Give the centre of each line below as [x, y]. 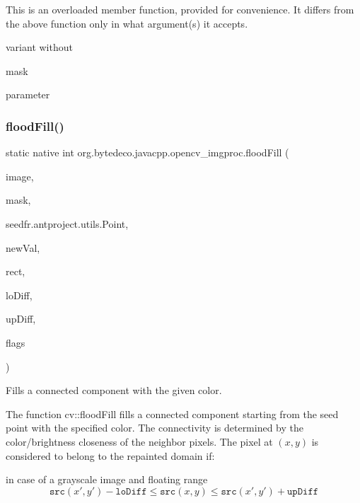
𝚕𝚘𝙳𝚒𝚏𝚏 [131, 491]
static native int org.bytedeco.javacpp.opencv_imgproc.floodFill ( [147, 152]
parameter [28, 94]
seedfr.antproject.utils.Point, [67, 223]
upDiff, [21, 319]
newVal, [23, 247]
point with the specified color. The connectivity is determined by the [155, 428]
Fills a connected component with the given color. [114, 390]
